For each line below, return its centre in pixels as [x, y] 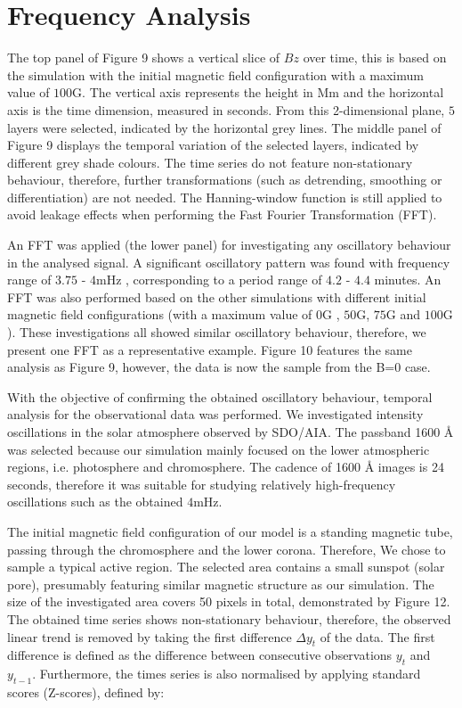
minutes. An [408, 280]
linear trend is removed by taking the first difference [150, 636]
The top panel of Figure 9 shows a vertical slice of [144, 58]
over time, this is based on [375, 58]
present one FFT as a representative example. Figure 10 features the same [210, 349]
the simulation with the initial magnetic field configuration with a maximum [215, 74]
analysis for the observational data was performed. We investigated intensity [215, 414]
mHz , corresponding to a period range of [209, 280]
